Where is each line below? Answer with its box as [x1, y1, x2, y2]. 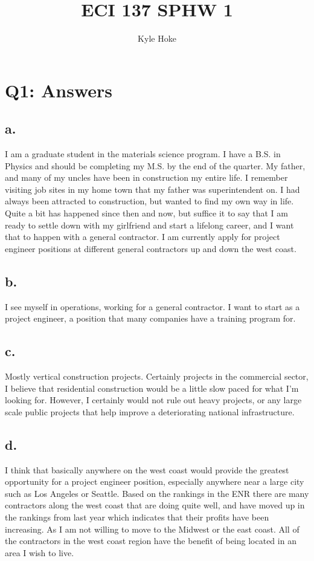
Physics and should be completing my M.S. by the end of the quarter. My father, [5, 159, 306, 172]
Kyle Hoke [138, 32, 176, 45]
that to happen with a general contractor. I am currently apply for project [5, 230, 280, 243]
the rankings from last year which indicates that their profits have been [5, 511, 269, 523]
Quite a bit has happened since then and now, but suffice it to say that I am [5, 207, 288, 219]
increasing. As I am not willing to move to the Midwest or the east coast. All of [5, 522, 300, 535]
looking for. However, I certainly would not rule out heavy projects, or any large [5, 394, 302, 406]
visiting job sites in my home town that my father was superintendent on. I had [5, 183, 300, 195]
